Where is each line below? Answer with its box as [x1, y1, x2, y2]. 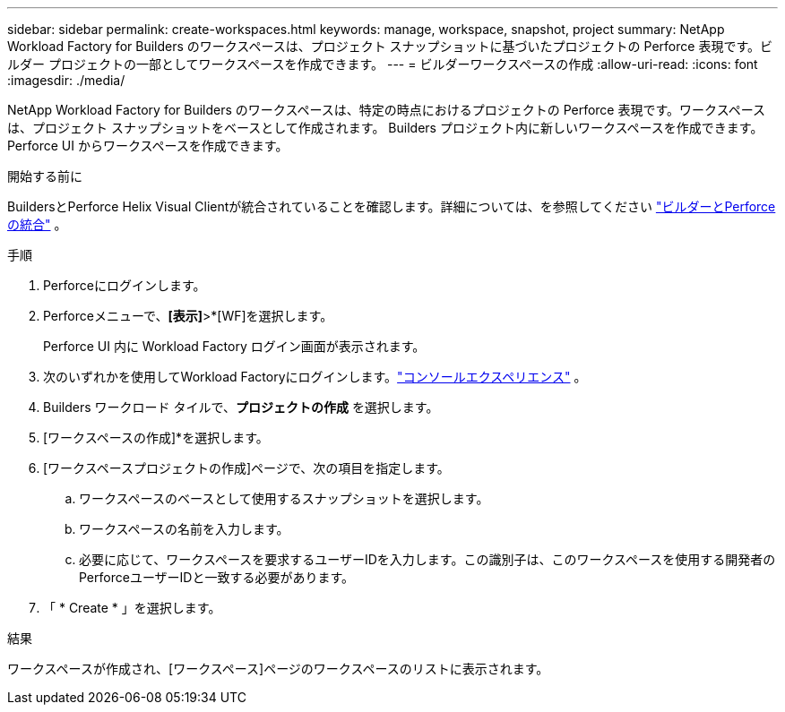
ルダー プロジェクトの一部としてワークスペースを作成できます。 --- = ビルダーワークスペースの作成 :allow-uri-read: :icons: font [7, 56, 758, 72]
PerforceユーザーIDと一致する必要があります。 [79, 570, 355, 585]
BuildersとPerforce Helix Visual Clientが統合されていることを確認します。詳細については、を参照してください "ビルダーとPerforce [7, 199, 776, 214]
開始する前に [7, 168, 82, 184]
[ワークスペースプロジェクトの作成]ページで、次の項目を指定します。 [43, 460, 450, 476]
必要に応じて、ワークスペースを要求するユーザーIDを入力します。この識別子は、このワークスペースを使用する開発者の [79, 552, 776, 567]
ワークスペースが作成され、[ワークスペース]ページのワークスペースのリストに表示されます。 [7, 661, 549, 676]
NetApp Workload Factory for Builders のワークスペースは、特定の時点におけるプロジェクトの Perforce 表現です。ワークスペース [7, 102, 765, 117]
